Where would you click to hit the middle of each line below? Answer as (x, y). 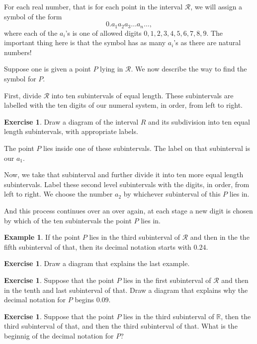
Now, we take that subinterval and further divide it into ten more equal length (124, 174)
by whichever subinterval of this (172, 194)
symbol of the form (33, 16)
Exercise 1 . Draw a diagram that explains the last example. (97, 263)
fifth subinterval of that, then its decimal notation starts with (98, 246)
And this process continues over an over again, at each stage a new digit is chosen (128, 210)
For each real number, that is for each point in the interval (93, 6)
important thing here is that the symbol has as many (85, 42)
